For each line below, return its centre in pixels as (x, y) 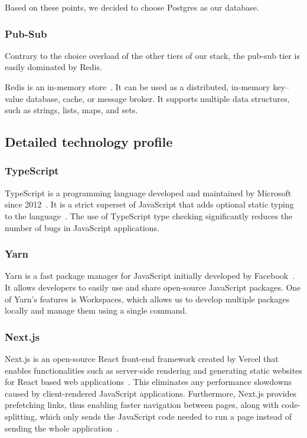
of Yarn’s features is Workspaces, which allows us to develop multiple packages (147, 299)
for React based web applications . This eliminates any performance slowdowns (148, 382)
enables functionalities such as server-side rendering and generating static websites (153, 370)
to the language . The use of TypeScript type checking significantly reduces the (149, 215)
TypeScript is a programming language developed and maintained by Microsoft (148, 192)
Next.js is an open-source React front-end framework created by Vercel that (142, 358)
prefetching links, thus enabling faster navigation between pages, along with (142, 405)
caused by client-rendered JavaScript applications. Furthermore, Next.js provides (151, 393)
